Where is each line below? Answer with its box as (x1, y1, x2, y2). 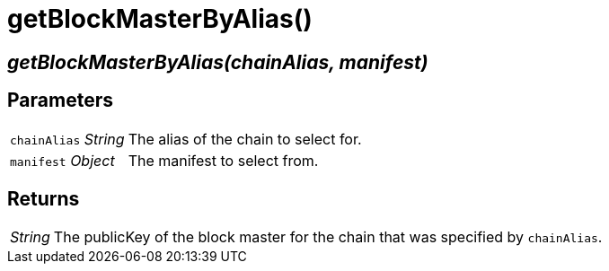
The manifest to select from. (128, 151, 319, 170)
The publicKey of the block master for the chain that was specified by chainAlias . (53, 228, 603, 247)
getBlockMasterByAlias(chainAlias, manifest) (7, 50, 428, 74)
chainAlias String (10, 129, 125, 148)
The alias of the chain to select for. (128, 129, 362, 148)
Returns (7, 188, 80, 211)
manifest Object (10, 151, 115, 170)
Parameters (7, 89, 113, 112)
